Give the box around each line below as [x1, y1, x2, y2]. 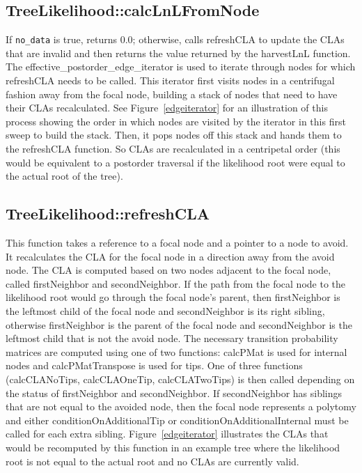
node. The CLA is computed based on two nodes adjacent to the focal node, [6, 263, 331, 277]
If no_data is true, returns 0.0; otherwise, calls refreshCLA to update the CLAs [6, 32, 345, 47]
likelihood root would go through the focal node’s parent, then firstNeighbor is [6, 290, 340, 304]
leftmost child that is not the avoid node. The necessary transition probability [6, 331, 338, 346]
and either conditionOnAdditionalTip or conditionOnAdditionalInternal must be [6, 412, 349, 427]
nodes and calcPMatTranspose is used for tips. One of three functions [6, 358, 303, 373]
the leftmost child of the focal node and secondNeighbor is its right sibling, [6, 303, 325, 318]
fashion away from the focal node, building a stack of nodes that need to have [6, 86, 338, 101]
